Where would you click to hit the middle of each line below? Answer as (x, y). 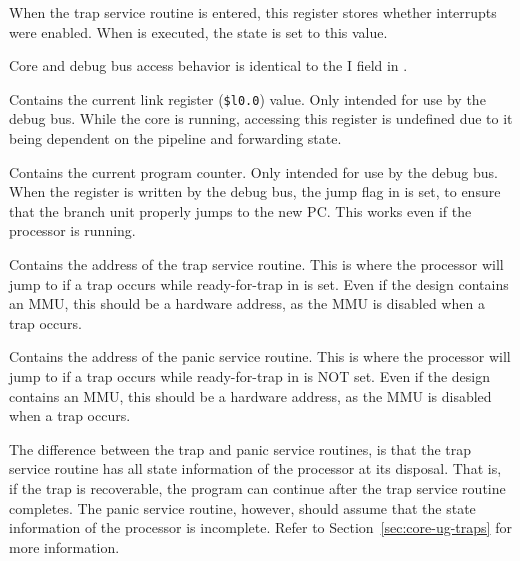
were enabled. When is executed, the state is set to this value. (198, 31)
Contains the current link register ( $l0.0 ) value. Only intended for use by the (247, 98)
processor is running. (72, 230)
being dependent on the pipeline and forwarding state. (175, 138)
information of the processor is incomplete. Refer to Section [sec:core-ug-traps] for (260, 527)
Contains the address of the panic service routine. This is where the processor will (260, 356)
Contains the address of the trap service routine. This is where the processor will (256, 264)
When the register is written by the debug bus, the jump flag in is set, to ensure (255, 191)
